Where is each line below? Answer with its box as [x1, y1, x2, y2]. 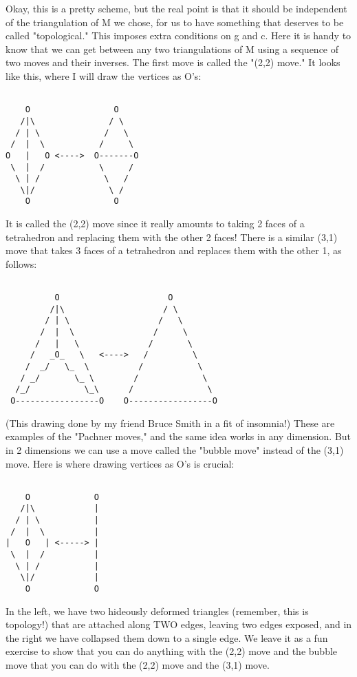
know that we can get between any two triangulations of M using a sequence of [6, 41, 339, 56]
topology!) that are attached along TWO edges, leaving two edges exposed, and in [6, 617, 352, 632]
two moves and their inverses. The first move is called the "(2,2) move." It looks [6, 55, 340, 70]
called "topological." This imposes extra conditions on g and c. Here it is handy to [6, 28, 351, 43]
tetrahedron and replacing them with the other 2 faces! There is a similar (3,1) [6, 229, 338, 244]
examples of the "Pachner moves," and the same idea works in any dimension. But [6, 429, 351, 444]
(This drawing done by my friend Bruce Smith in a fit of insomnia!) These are [6, 415, 335, 430]
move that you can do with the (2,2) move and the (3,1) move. [6, 658, 270, 672]
